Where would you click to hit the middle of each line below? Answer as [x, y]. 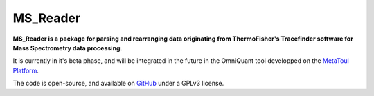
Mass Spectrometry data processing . [68, 48]
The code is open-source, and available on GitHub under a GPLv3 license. [118, 84]
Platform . [26, 70]
